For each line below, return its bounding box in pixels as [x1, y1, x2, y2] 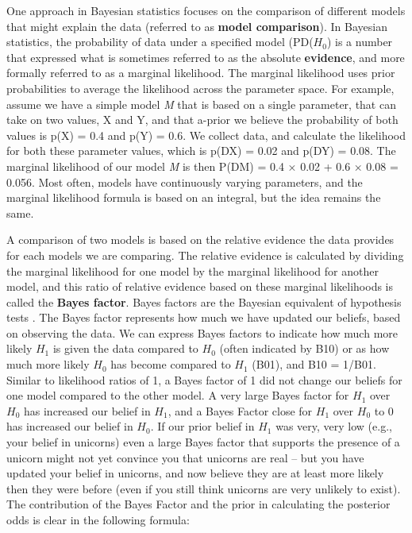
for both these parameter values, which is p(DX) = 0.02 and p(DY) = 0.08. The [6, 142, 396, 159]
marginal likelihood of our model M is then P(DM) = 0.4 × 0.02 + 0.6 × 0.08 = [6, 157, 399, 174]
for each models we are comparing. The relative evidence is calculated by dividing [6, 246, 404, 263]
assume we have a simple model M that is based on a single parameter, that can [6, 95, 396, 112]
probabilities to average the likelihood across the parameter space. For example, [6, 79, 395, 96]
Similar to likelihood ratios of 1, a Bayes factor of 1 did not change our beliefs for [6, 371, 402, 388]
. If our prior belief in [150, 418, 255, 435]
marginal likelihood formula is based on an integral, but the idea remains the [6, 189, 381, 206]
